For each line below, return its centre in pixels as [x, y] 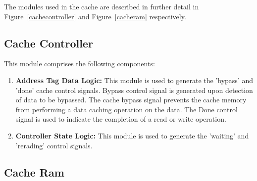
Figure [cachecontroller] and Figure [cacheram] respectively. [95, 16]
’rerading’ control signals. [54, 145]
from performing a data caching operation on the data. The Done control [127, 109]
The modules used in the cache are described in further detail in [102, 6]
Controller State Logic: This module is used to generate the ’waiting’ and [132, 135]
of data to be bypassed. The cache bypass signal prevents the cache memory [131, 100]
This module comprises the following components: [79, 64]
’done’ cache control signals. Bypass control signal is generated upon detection [134, 90]
